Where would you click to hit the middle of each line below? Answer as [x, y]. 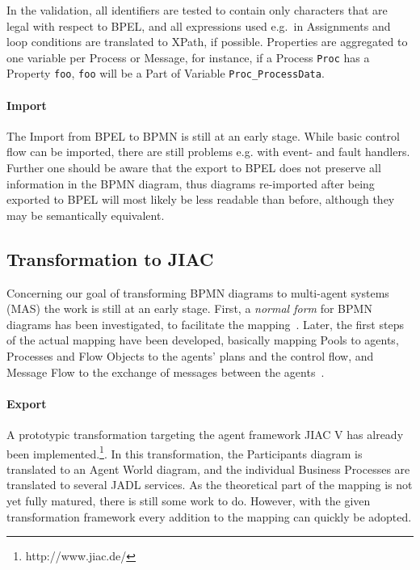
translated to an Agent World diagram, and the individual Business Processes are [208, 469]
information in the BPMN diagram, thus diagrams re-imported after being [191, 183]
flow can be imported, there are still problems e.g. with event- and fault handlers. [208, 152]
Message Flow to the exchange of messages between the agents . [166, 372]
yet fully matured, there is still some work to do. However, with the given [189, 501]
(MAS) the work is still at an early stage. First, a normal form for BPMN [189, 308]
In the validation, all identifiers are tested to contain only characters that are [197, 10]
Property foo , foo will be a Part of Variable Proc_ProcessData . [166, 73]
